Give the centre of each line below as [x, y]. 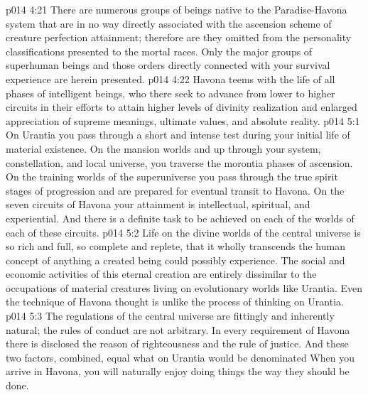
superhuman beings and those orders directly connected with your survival [168, 65]
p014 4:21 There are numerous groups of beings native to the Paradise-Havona [177, 9]
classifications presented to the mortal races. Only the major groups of [159, 51]
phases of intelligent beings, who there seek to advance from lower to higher [171, 93]
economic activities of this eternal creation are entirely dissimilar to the [161, 274]
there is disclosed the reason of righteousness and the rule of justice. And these [177, 343]
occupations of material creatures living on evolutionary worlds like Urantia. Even [184, 287]
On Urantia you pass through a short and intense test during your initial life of [178, 135]
